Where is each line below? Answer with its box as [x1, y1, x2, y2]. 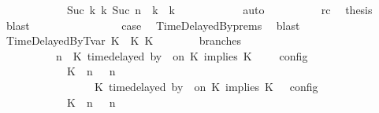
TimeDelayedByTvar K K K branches [6, 32, 242, 49]
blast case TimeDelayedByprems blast [6, 16, 300, 33]
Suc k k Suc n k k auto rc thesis [66, 2, 373, 17]
